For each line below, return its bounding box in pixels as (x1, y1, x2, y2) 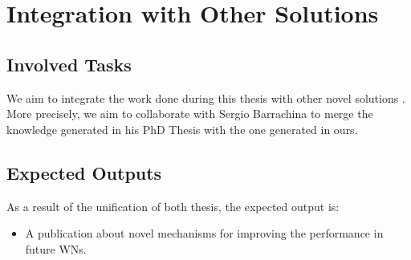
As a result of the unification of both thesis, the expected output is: (6, 197, 340, 214)
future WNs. (25, 240, 87, 257)
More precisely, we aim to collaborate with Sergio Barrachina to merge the (6, 105, 373, 122)
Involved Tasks (6, 51, 132, 76)
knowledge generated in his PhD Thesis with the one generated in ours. (6, 120, 358, 137)
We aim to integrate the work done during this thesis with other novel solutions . (6, 89, 405, 106)
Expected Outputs (6, 160, 162, 185)
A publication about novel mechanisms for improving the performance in (25, 225, 384, 242)
